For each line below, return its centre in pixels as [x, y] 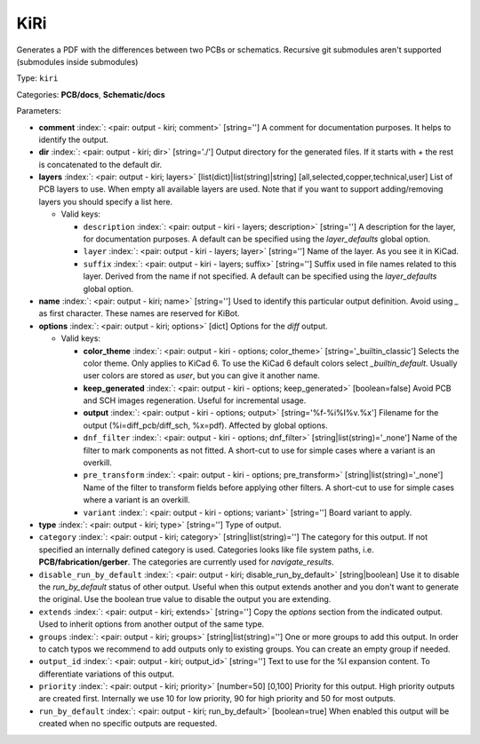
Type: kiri [37, 78]
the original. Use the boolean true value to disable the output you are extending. [185, 599]
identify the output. [74, 139]
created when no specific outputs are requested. [128, 724]
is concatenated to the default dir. [100, 164]
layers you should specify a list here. [106, 202]
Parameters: [39, 111]
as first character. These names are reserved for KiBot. [139, 313]
